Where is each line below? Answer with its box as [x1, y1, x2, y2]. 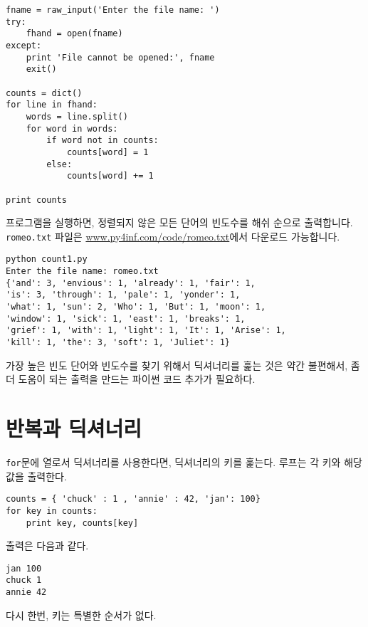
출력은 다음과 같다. [6, 538, 89, 553]
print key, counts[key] [26, 517, 139, 528]
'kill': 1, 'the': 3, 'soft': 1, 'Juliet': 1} [6, 337, 230, 347]
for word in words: [26, 123, 118, 134]
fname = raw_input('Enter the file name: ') [6, 5, 220, 15]
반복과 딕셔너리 [6, 413, 142, 443]
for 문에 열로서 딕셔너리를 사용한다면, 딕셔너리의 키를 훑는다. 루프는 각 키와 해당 [6, 454, 362, 469]
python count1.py [6, 254, 88, 265]
